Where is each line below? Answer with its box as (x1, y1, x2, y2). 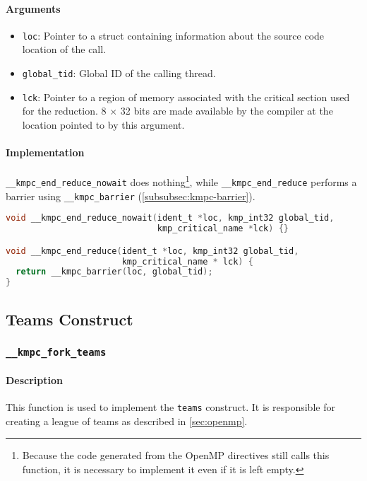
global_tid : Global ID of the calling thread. (22, 66, 216, 81)
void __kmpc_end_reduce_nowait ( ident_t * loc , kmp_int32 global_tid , (6, 213, 335, 224)
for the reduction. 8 (22, 103, 107, 118)
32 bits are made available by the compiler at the (120, 103, 333, 118)
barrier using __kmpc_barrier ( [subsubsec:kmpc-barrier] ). (6, 188, 255, 203)
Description (6, 373, 64, 387)
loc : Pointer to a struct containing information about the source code (22, 28, 325, 42)
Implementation (6, 145, 85, 160)
